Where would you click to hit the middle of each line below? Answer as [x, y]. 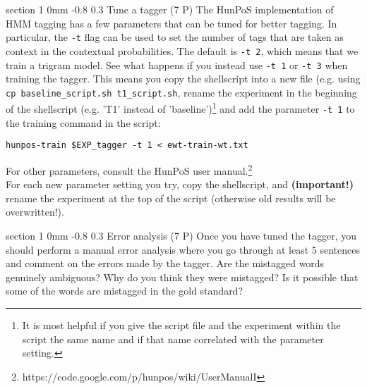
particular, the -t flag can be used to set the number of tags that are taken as [175, 37]
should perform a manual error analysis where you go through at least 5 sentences [183, 249]
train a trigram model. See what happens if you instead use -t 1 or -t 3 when [177, 64]
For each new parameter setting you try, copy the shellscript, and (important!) [180, 184]
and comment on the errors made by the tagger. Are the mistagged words [165, 263]
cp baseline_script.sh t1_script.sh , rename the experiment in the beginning [181, 92]
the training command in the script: [83, 122]
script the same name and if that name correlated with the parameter [173, 339]
